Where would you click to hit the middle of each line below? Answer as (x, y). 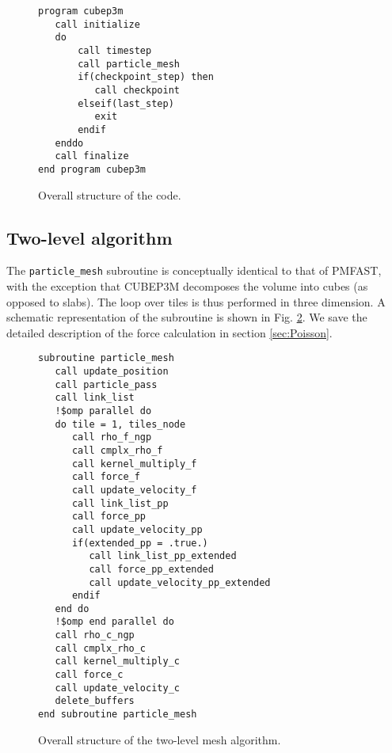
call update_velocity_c (117, 688)
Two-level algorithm (89, 237)
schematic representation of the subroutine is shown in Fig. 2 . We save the (187, 317)
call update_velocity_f (134, 490)
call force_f (106, 477)
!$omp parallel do (103, 411)
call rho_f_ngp (112, 437)
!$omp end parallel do (114, 622)
